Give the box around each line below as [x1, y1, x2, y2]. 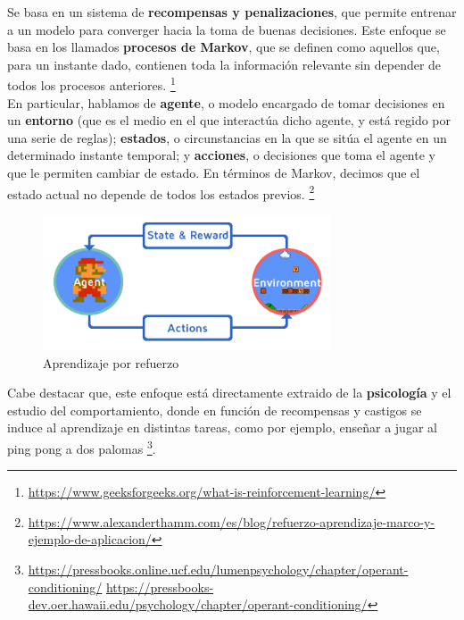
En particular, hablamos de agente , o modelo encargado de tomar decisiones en [7, 93, 445, 112]
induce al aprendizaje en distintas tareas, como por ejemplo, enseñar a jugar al [7, 418, 437, 437]
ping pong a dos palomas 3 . [7, 436, 156, 457]
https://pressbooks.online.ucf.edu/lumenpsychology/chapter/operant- [28, 560, 409, 579]
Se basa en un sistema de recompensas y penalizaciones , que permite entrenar [7, 3, 457, 21]
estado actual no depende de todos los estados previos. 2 [7, 181, 315, 203]
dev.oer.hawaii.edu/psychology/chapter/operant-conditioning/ [28, 595, 368, 614]
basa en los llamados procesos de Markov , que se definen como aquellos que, [7, 38, 440, 56]
